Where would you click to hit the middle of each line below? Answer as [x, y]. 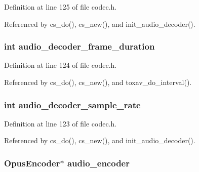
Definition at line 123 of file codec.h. [61, 123]
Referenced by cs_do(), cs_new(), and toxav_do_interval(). [98, 82]
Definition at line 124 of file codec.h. [61, 65]
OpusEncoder [32, 163]
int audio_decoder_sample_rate [72, 104]
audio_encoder [98, 163]
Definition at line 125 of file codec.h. [61, 7]
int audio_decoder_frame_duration [79, 46]
